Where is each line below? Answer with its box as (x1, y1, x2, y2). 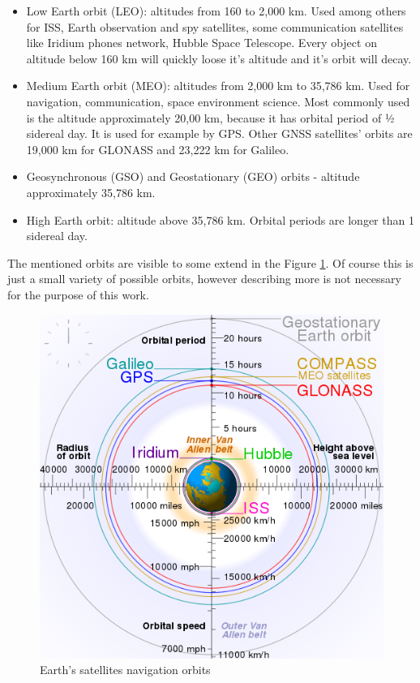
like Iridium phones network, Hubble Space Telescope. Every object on (26, 34, 377, 51)
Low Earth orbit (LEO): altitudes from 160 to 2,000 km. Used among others (26, 2, 406, 19)
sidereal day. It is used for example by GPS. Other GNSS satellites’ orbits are (26, 125, 413, 142)
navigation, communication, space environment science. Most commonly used (26, 92, 410, 110)
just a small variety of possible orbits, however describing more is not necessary (7, 270, 401, 287)
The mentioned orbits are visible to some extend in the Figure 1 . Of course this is (7, 254, 414, 271)
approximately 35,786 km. (26, 183, 156, 200)
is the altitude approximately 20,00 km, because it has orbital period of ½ (26, 109, 395, 126)
